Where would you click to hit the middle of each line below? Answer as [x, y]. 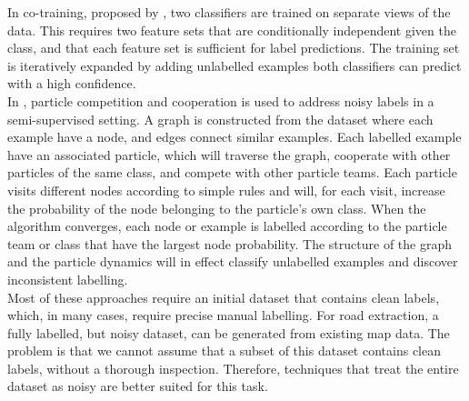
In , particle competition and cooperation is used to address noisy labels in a [221, 100]
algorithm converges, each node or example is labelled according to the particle [227, 226]
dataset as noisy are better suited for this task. [138, 386]
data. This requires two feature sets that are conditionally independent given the [232, 30]
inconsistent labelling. [68, 279]
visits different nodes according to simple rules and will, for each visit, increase [226, 190]
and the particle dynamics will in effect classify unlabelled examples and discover [233, 261]
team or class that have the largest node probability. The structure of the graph [230, 243]
